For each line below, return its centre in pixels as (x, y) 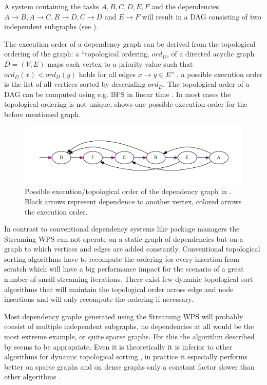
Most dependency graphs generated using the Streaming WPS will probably (124, 316)
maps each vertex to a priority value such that (120, 63)
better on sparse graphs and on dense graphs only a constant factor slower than (129, 366)
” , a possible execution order (217, 74)
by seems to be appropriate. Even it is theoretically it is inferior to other (118, 346)
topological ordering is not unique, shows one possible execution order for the (126, 104)
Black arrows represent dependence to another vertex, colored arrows (133, 201)
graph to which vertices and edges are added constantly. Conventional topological (132, 249)
